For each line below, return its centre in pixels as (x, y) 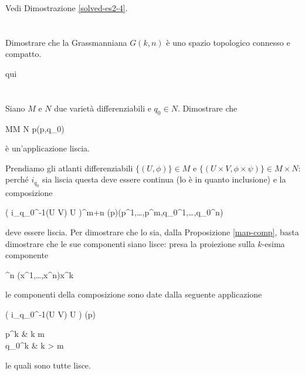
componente (27, 255)
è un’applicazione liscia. (48, 148)
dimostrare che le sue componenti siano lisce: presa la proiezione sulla (130, 243)
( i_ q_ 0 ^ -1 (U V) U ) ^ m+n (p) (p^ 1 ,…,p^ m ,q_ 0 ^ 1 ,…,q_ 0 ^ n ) (114, 212)
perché (17, 179)
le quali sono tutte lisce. (48, 365)
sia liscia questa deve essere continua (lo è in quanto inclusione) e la (164, 179)
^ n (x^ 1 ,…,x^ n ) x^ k (40, 274)
